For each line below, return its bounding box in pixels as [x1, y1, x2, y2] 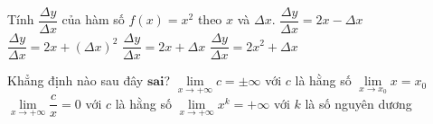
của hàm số [61, 10, 125, 29]
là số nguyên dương [305, 93, 412, 112]
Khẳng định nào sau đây [7, 71, 144, 90]
